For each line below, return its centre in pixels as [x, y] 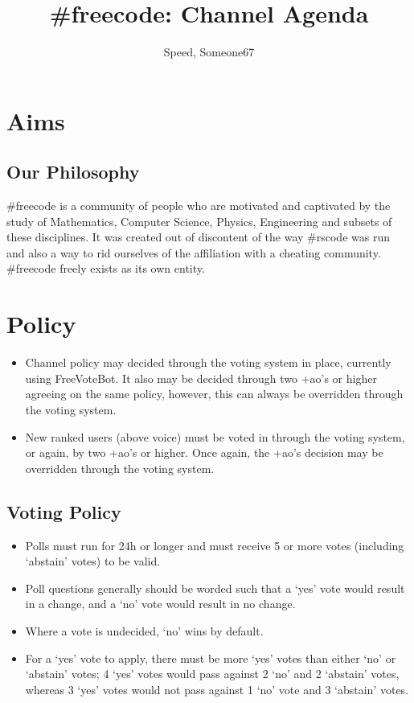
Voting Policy [64, 511]
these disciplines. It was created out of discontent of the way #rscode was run [198, 237]
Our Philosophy [73, 172]
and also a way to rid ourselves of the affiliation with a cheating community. [194, 252]
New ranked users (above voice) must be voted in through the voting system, [215, 436]
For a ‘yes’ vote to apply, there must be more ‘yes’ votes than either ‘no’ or [211, 658]
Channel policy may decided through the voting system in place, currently [208, 362]
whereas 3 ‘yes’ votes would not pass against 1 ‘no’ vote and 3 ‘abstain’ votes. [217, 689]
